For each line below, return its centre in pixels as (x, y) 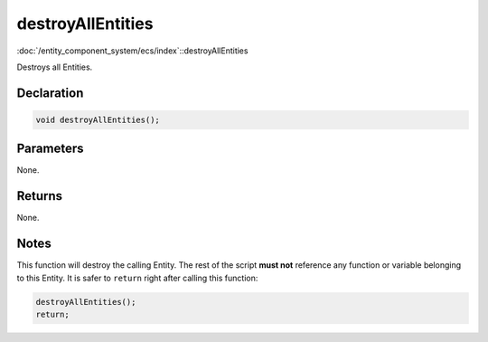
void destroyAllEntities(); (98, 119)
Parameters (50, 149)
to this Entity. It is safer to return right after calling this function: (137, 278)
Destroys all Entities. (55, 67)
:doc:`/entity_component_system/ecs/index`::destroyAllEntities (132, 51)
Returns (40, 196)
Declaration (50, 93)
